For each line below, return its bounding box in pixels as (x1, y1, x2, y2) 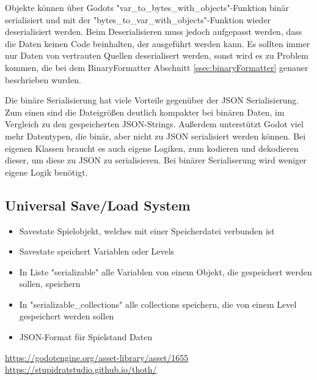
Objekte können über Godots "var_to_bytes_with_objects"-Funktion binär (5, 1, 290, 13)
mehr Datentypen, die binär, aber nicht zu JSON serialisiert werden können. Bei (5, 129, 306, 142)
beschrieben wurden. (5, 73, 82, 86)
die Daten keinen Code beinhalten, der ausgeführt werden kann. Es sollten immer (5, 37, 310, 50)
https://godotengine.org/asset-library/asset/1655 (5, 351, 189, 363)
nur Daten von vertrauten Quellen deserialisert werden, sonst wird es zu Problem (5, 49, 308, 62)
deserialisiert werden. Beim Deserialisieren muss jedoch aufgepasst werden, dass (5, 25, 302, 38)
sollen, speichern (19, 277, 81, 290)
